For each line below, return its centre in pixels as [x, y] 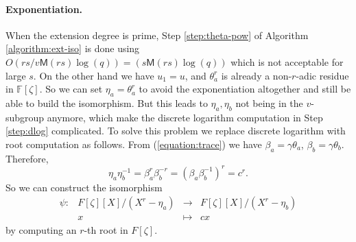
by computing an [41, 229]
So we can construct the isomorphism [84, 187]
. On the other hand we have [94, 75]
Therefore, [27, 158]
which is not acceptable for [287, 61]
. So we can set [71, 89]
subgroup [25, 117]
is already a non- [257, 75]
